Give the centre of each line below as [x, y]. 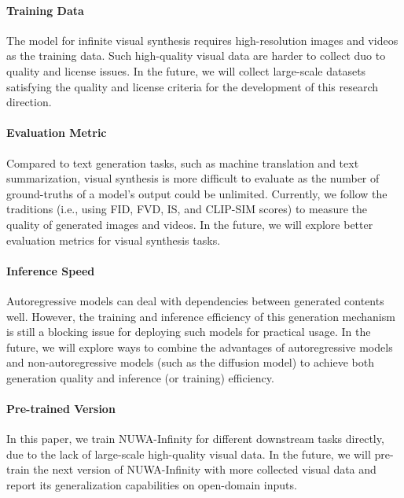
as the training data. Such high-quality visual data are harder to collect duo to [196, 55]
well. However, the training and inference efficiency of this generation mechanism [201, 316]
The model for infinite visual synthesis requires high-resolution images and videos [202, 40]
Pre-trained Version [61, 409]
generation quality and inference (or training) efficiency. [140, 377]
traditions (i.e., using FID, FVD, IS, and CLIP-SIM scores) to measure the [187, 209]
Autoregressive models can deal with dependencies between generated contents [195, 300]
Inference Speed [51, 270]
